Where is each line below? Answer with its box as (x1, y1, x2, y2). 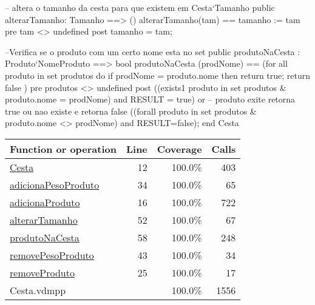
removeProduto (10, 265, 75, 280)
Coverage (157, 141, 202, 156)
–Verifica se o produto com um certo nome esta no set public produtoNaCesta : (5, 45, 300, 58)
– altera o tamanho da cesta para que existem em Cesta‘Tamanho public (5, 1, 275, 13)
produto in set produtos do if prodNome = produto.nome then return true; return (5, 69, 311, 81)
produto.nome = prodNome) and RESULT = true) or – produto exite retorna (5, 93, 296, 106)
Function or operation (10, 141, 117, 156)
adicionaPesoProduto (10, 177, 100, 192)
